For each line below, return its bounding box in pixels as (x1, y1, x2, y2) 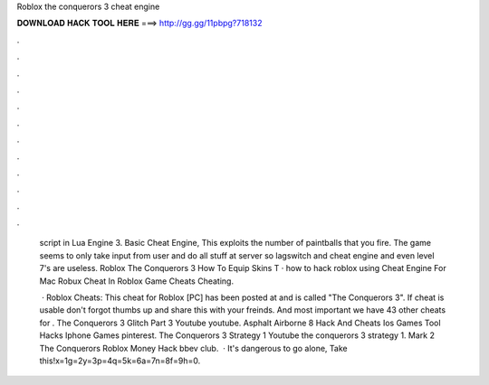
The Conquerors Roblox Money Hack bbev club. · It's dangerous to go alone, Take (39, 343, 348, 353)
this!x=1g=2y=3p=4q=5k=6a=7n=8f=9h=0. (39, 355, 201, 366)
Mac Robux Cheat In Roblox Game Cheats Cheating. (39, 276, 235, 286)
